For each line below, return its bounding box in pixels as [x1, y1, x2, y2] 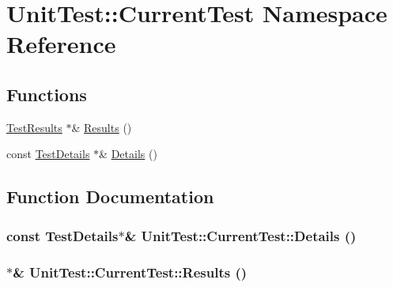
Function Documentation [6, 184, 214, 209]
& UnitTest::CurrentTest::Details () [124, 225, 357, 245]
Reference [6, 28, 116, 60]
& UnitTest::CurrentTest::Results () [13, 262, 248, 281]
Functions [6, 81, 87, 106]
